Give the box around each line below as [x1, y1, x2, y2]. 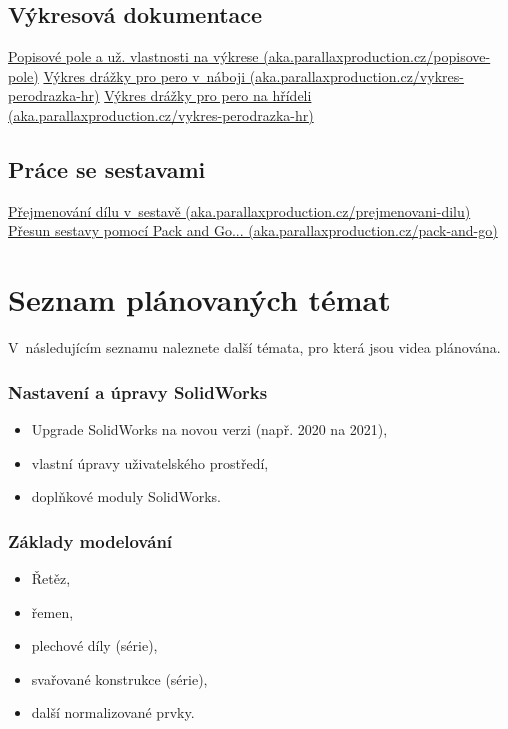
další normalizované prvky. [31, 702, 195, 723]
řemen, [31, 601, 74, 622]
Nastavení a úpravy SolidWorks [8, 379, 268, 404]
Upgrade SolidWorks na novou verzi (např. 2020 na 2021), [31, 418, 388, 439]
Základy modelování [8, 528, 173, 553]
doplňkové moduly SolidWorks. [31, 486, 221, 507]
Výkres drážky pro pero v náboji [43, 65, 246, 86]
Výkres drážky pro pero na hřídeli [104, 85, 312, 106]
